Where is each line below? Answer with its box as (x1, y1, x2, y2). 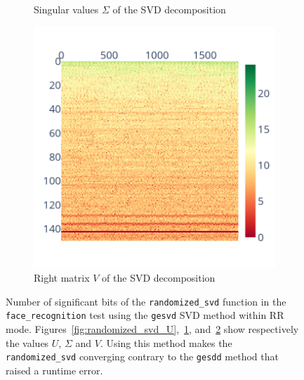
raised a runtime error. (6, 362, 103, 377)
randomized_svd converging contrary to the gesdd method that (6, 349, 279, 364)
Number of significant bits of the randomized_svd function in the (6, 294, 286, 308)
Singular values (34, 2, 99, 16)
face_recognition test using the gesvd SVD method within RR (6, 308, 284, 322)
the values (6, 335, 49, 350)
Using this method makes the (106, 335, 232, 350)
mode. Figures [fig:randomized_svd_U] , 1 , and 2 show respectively (6, 322, 299, 336)
